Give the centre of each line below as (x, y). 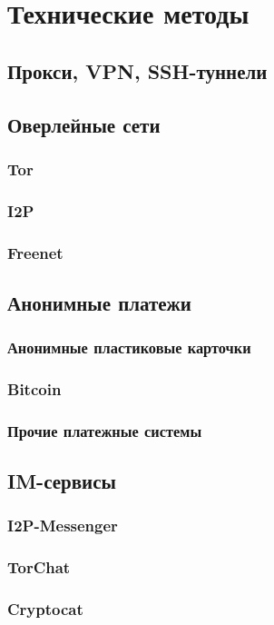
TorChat (39, 567)
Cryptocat (45, 609)
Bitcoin (34, 389)
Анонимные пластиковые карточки (129, 347)
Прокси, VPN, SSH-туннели (137, 70)
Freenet (35, 252)
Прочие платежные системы (105, 430)
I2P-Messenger (63, 526)
